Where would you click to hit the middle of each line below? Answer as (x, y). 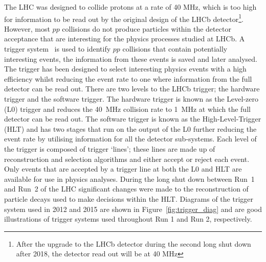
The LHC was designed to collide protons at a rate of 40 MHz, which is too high (130, 7)
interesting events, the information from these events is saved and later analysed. (131, 58)
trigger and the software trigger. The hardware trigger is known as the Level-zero (131, 99)
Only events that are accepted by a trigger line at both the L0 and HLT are (123, 169)
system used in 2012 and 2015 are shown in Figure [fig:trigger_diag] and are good (133, 209)
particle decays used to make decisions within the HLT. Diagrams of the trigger (129, 198)
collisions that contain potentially (175, 49)
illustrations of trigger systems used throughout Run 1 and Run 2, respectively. (128, 219)
